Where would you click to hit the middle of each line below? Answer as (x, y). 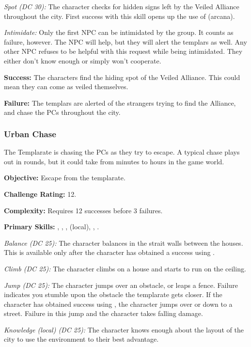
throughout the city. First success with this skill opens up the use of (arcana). (119, 16)
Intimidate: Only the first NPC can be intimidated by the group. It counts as (119, 32)
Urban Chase (30, 134)
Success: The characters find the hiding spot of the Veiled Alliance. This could (122, 77)
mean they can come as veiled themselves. (66, 87)
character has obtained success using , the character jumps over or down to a (118, 304)
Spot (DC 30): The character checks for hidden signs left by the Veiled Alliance (122, 6)
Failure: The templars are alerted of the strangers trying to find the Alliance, (120, 103)
